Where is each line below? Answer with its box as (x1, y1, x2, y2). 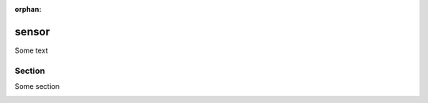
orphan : (14, 5, 42, 13)
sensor (14, 24, 51, 39)
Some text (14, 46, 48, 55)
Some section (14, 82, 59, 91)
